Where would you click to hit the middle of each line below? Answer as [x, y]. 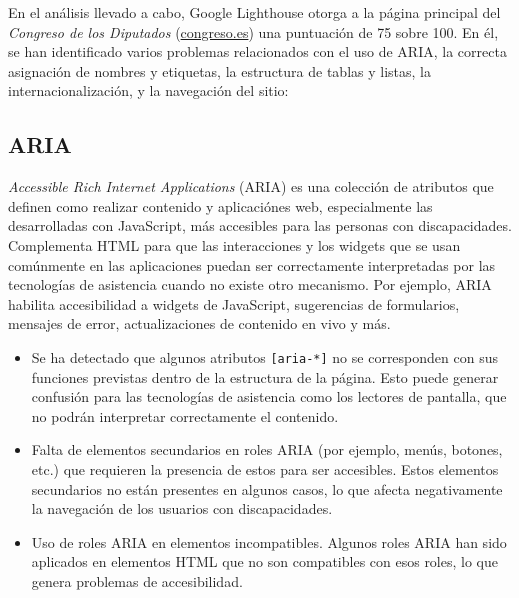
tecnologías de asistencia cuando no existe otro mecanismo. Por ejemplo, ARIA [250, 284]
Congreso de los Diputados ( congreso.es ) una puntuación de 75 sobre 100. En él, [253, 31]
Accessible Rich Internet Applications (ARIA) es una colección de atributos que [251, 186]
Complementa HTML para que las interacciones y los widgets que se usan [234, 244]
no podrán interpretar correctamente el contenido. [185, 415]
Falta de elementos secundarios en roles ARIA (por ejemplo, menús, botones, [267, 449]
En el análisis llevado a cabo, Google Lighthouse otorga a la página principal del [254, 12]
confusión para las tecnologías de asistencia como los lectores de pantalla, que [269, 396]
